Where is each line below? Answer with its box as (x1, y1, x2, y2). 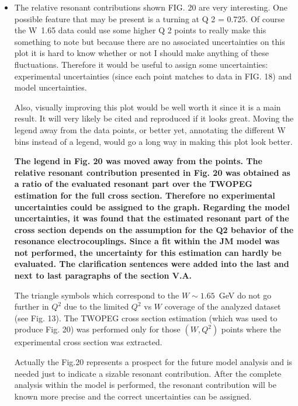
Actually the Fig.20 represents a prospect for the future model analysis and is (14, 356, 293, 368)
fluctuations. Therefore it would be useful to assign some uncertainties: (14, 58, 268, 70)
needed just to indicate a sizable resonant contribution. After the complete (14, 367, 282, 379)
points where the (221, 323, 281, 335)
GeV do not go (219, 289, 272, 301)
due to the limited (64, 300, 129, 313)
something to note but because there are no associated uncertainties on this (14, 35, 285, 47)
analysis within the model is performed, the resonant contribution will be (14, 379, 276, 391)
